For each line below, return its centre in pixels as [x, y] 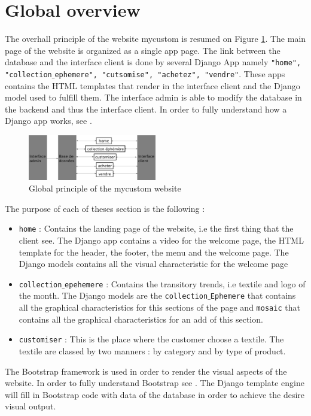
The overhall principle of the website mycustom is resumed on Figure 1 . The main [155, 39]
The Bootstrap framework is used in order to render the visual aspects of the [146, 371]
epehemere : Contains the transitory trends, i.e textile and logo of [185, 283]
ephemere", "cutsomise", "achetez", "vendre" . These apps [170, 73]
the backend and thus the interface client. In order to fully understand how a [146, 109]
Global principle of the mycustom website [105, 188]
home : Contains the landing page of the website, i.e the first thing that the [156, 228]
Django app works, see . [48, 121]
